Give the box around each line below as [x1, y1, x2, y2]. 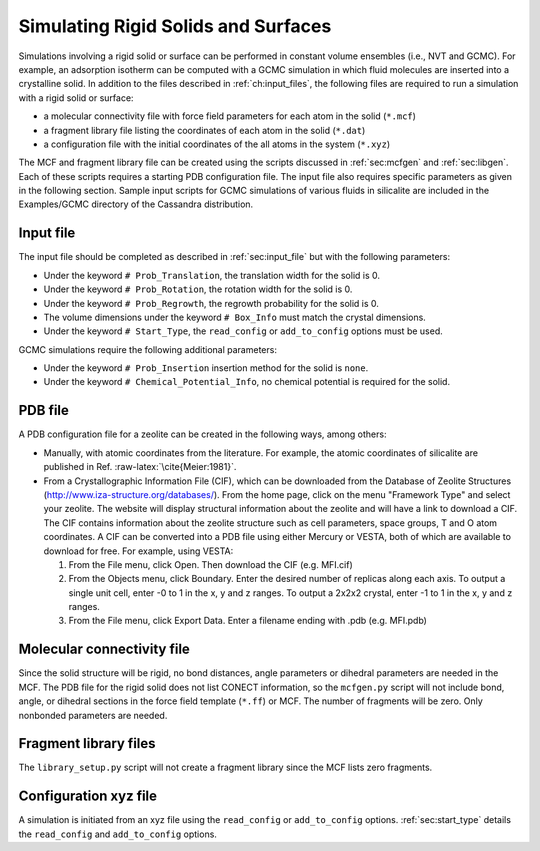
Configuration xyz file [18, 788, 158, 805]
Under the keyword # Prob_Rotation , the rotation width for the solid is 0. [43, 283, 353, 295]
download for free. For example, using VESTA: [43, 545, 234, 557]
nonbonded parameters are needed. [18, 709, 168, 721]
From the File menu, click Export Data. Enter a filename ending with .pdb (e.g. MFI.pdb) [68, 615, 427, 627]
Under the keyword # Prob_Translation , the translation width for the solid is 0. [43, 269, 380, 281]
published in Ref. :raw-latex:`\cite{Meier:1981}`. [43, 461, 237, 473]
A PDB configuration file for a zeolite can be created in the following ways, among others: [18, 428, 387, 440]
